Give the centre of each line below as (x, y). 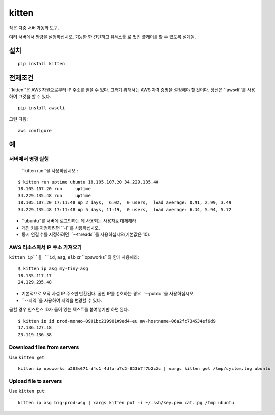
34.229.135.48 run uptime (55, 196)
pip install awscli (41, 108)
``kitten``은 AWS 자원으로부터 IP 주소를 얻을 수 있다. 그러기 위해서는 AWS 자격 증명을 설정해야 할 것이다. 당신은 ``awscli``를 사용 (132, 90)
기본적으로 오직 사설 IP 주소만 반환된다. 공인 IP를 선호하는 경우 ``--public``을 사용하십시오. (108, 293)
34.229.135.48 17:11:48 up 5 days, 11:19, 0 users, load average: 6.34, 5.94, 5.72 (125, 209)
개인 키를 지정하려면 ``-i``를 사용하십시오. (61, 228)
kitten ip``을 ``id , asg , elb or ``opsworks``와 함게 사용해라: (74, 257)
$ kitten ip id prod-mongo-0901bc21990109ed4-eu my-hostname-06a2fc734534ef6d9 (117, 321)
